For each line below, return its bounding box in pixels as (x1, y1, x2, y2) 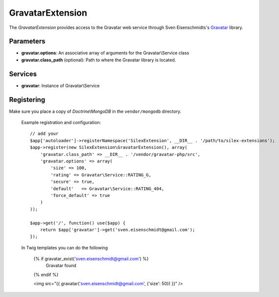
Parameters (9, 37, 46, 46)
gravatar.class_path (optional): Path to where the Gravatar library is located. (21, 57, 176, 63)
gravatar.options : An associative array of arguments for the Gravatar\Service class (21, 50, 189, 56)
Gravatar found (46, 263, 77, 269)
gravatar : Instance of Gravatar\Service (21, 82, 100, 88)
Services (9, 70, 37, 78)
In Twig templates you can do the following (21, 245, 108, 250)
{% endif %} (33, 272, 59, 277)
